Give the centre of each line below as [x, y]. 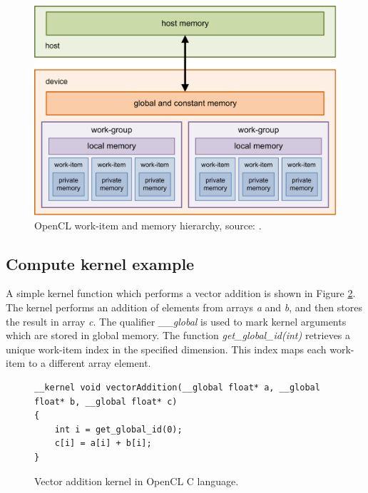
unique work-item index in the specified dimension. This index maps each [166, 349]
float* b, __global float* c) [106, 401]
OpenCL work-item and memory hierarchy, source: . [148, 225]
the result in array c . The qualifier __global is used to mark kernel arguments [176, 321]
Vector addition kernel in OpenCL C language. [137, 481]
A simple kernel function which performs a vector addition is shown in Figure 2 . [181, 293]
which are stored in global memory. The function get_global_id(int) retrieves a [178, 335]
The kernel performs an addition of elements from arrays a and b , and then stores [184, 307]
